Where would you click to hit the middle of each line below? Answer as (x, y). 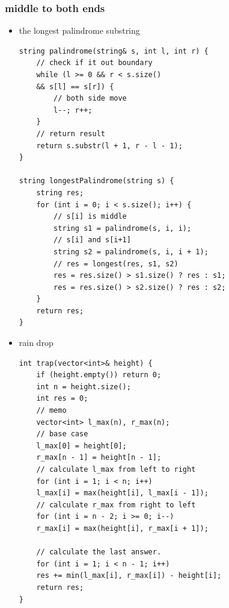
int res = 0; (62, 399)
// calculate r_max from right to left (116, 505)
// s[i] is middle (90, 217)
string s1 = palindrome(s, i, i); (123, 228)
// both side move (90, 99)
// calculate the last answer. (99, 552)
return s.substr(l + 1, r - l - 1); (109, 146)
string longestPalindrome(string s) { (96, 181)
